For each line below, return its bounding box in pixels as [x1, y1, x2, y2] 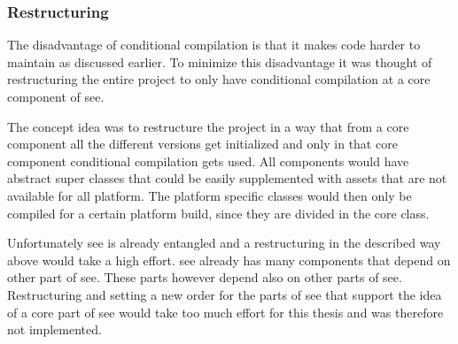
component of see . [7, 88, 105, 105]
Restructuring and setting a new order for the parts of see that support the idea [7, 285, 442, 303]
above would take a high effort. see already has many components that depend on [7, 250, 451, 269]
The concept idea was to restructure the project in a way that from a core [7, 117, 409, 135]
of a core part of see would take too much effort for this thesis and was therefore [7, 302, 444, 321]
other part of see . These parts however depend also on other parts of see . [7, 268, 402, 287]
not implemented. [7, 320, 102, 339]
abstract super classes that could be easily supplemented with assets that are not [7, 169, 447, 187]
